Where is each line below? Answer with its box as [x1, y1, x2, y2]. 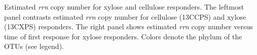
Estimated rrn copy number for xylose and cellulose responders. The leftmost [4, 2, 244, 12]
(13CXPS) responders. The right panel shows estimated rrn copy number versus [4, 21, 253, 32]
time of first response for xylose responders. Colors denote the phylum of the [4, 31, 242, 41]
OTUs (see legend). [4, 41, 64, 51]
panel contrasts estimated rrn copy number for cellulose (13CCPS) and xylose [4, 11, 246, 22]
